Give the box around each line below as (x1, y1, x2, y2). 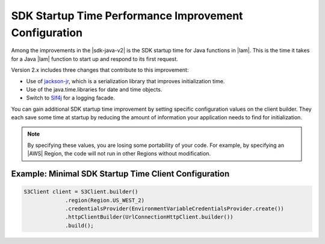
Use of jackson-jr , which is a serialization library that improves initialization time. (26, 77, 225, 84)
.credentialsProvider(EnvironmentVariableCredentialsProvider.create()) (65, 205, 284, 212)
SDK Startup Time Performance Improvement (11, 9, 243, 22)
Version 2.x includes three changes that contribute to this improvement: (11, 66, 189, 74)
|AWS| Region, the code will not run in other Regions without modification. (27, 150, 211, 157)
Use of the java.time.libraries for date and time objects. (26, 86, 162, 93)
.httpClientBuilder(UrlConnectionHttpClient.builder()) (65, 214, 234, 221)
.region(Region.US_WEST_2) (65, 196, 144, 204)
